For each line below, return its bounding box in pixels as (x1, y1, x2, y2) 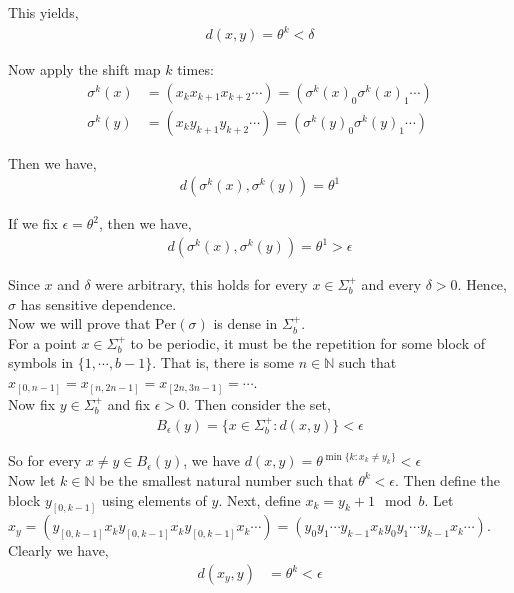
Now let (8, 469, 56, 490)
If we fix (8, 213, 58, 234)
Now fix (8, 393, 56, 414)
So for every (8, 450, 82, 471)
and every (361, 274, 422, 295)
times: (177, 59, 214, 80)
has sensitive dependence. (20, 293, 177, 314)
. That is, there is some (152, 352, 295, 373)
